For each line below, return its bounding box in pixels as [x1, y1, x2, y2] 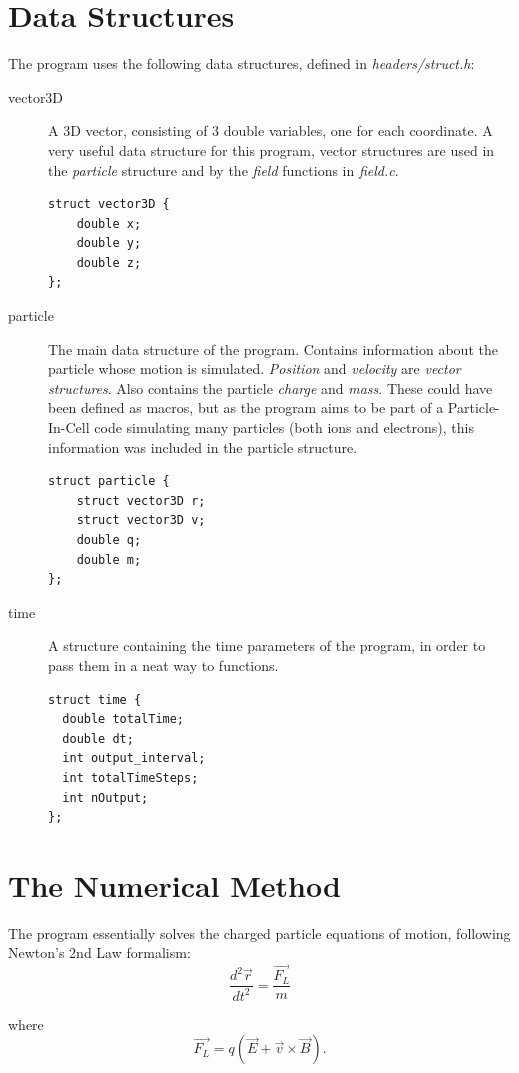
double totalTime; [62, 712, 185, 727]
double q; [76, 533, 142, 547]
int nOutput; [62, 790, 149, 805]
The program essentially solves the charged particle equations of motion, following [8, 922, 511, 943]
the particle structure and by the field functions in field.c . [48, 159, 399, 180]
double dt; [62, 731, 134, 746]
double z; [76, 255, 142, 270]
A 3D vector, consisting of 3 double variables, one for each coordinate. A [48, 120, 493, 141]
